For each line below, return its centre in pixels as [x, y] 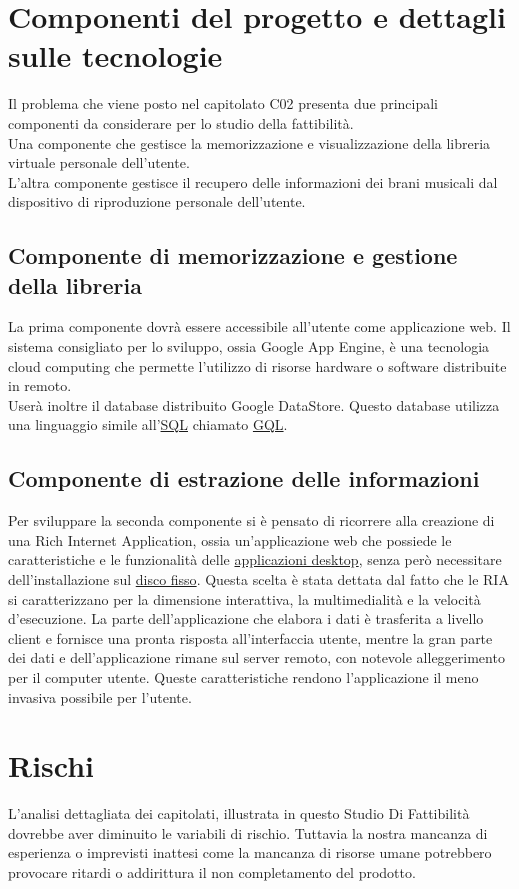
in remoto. [40, 385]
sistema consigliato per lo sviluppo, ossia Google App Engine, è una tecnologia [249, 346]
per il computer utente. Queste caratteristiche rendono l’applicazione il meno [243, 676]
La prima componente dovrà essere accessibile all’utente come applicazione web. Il [259, 326]
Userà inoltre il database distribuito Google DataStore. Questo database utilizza [254, 404]
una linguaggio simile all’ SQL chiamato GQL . [148, 424]
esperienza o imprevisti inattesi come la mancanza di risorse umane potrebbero [250, 852]
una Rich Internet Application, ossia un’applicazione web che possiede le [230, 539]
